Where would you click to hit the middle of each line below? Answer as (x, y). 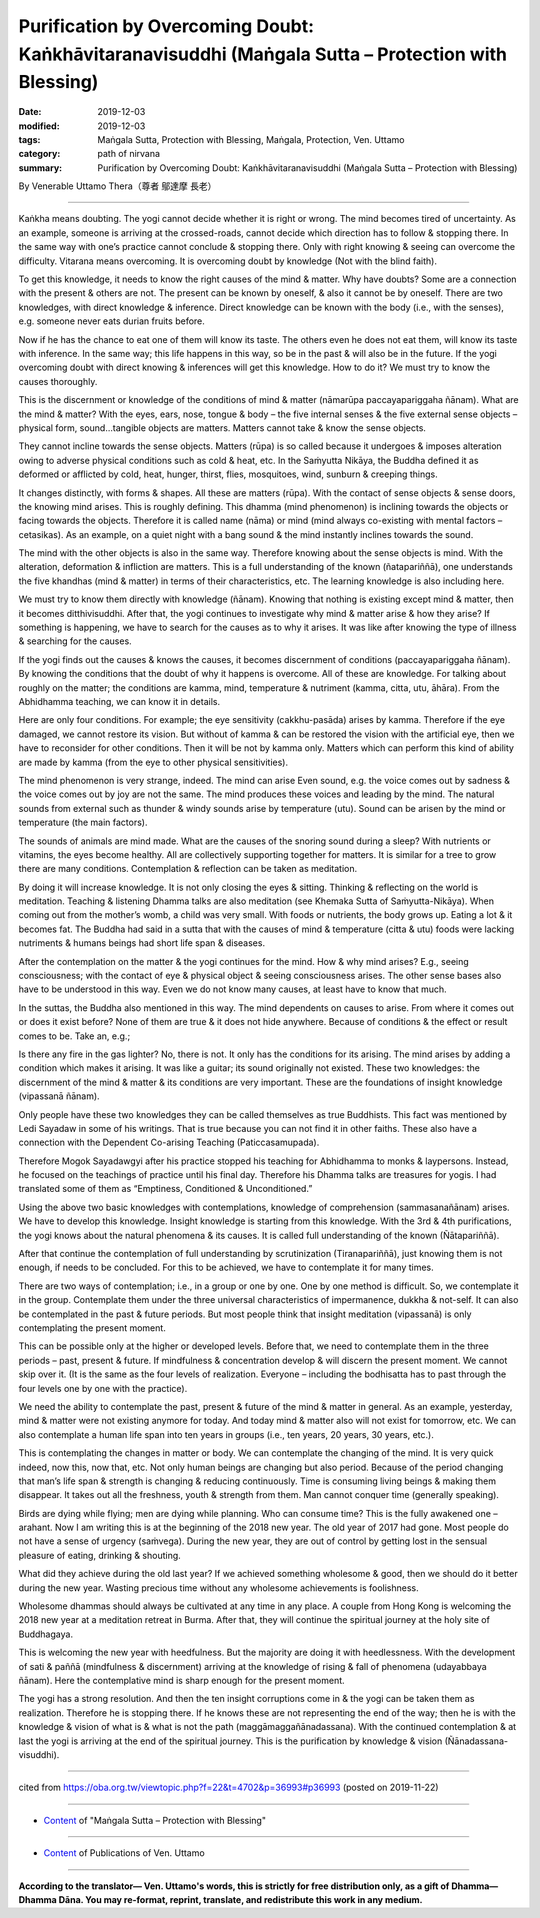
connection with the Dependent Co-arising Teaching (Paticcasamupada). (169, 1142)
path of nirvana (128, 154)
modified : (39, 126)
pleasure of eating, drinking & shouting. (100, 1555)
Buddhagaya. (46, 1634)
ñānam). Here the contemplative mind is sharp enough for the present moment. (181, 1680)
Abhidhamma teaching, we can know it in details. (119, 701)
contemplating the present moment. (92, 1328)
